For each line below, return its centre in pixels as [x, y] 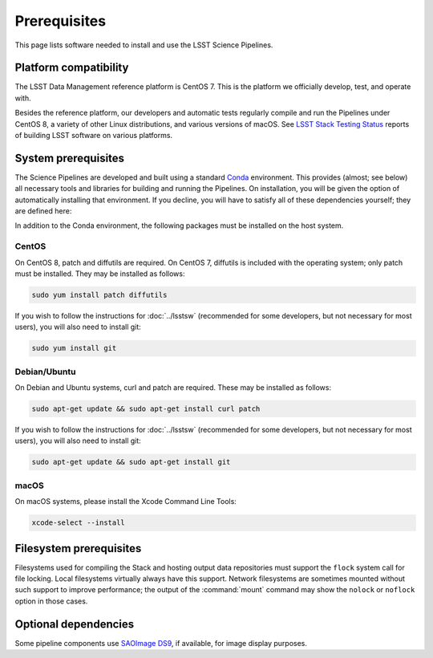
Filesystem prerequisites [78, 548]
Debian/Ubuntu [45, 372]
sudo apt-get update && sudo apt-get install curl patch [146, 409]
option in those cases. [51, 601]
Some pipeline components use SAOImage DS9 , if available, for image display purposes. [161, 643]
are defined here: [43, 211]
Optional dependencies [75, 624]
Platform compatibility [72, 68]
